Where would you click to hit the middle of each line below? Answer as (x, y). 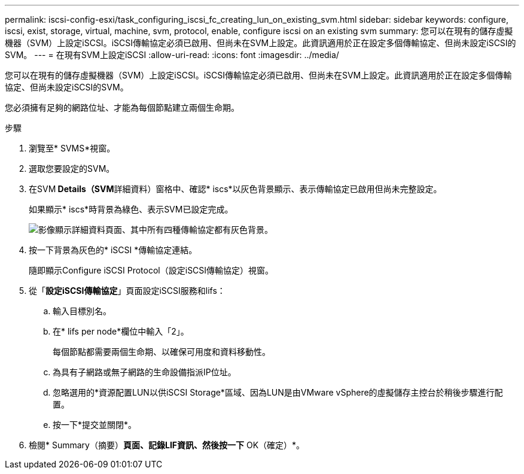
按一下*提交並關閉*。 (95, 425)
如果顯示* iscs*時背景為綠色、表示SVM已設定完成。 (131, 209)
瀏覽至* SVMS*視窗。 (72, 148)
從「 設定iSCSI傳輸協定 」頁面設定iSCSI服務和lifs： (127, 291)
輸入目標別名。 (82, 311)
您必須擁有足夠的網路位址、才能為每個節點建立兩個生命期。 (122, 107)
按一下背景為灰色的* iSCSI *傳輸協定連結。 (113, 250)
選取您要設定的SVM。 (72, 168)
